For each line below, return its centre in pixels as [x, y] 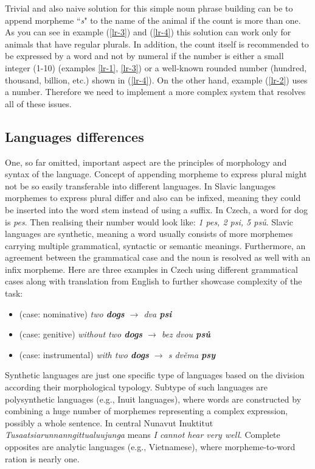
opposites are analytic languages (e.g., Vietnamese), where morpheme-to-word [150, 447]
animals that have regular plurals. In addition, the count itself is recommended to [157, 44]
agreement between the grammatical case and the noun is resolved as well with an [158, 257]
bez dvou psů [186, 334]
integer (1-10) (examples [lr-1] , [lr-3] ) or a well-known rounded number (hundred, [156, 67]
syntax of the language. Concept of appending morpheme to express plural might [156, 174]
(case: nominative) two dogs [72, 313]
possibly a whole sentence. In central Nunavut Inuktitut [109, 422]
